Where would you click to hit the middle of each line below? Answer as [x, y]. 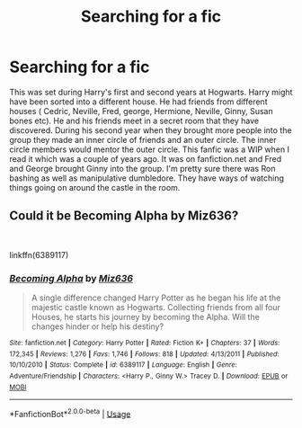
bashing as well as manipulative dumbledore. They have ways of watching [147, 178]
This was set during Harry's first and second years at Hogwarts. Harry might [151, 92]
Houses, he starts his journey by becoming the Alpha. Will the [146, 317]
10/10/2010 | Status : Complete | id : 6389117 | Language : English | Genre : [124, 365]
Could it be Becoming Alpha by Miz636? [124, 216]
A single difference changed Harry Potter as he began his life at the [156, 298]
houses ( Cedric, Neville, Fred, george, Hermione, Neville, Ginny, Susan [142, 111]
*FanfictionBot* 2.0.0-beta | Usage [70, 413]
